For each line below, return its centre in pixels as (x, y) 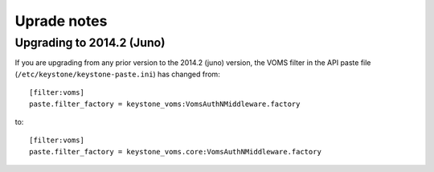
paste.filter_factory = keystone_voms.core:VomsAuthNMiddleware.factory (175, 152)
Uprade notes (61, 21)
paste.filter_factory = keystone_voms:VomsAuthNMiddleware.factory (165, 104)
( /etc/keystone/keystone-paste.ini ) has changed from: (117, 74)
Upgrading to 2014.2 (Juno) (90, 43)
